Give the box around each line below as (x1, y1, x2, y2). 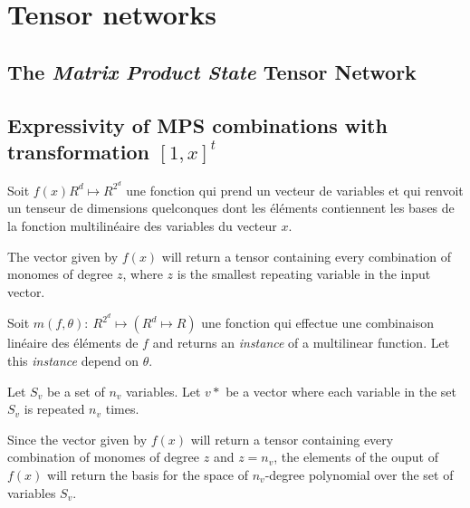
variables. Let (126, 381, 201, 400)
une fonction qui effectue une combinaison (201, 313, 434, 332)
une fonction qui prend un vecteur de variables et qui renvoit (126, 180, 464, 199)
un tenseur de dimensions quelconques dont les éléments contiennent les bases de (7, 198, 455, 217)
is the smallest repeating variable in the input (177, 264, 431, 283)
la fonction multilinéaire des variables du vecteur (7, 216, 277, 235)
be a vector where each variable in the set (225, 381, 457, 400)
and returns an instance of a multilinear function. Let (152, 333, 450, 352)
